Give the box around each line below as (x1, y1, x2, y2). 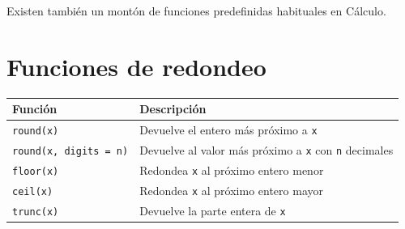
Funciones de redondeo (6, 49, 266, 83)
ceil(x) (12, 185, 53, 197)
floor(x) (12, 165, 59, 177)
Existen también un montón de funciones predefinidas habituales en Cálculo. (6, 2, 386, 19)
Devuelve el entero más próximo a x (139, 121, 318, 138)
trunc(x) (12, 206, 59, 218)
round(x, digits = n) (12, 145, 129, 157)
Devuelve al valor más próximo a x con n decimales (139, 141, 394, 158)
